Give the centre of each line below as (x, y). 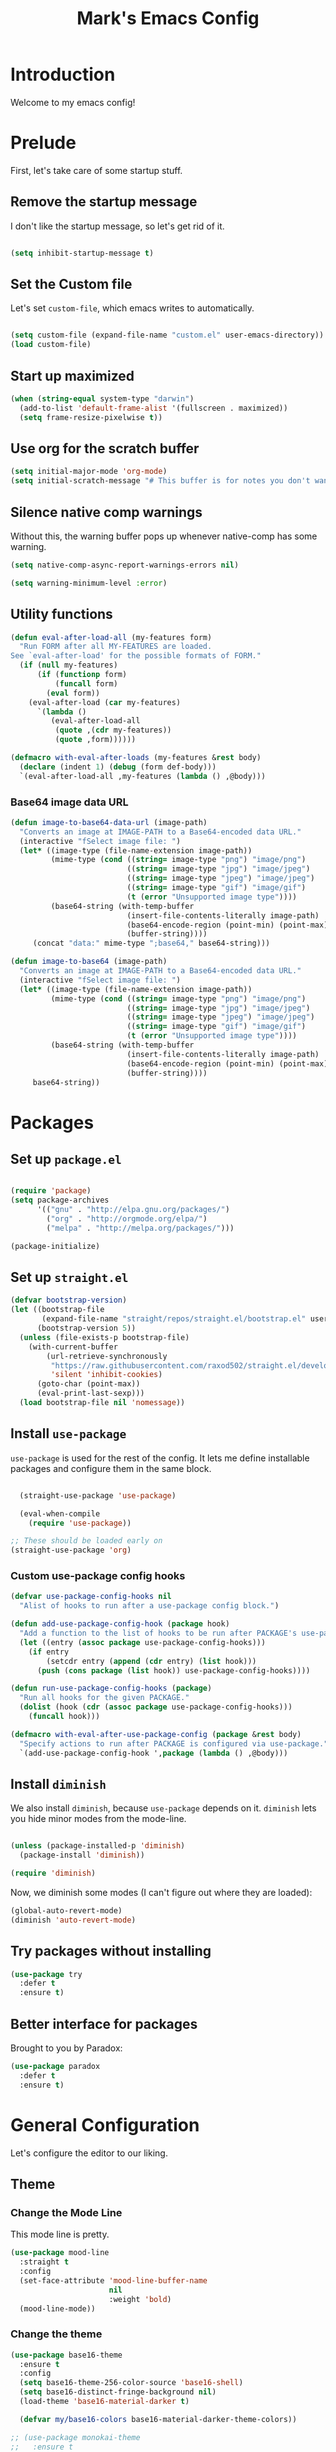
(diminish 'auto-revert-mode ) (73, 1920)
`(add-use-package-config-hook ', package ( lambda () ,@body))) (153, 1753)
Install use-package (68, 1433)
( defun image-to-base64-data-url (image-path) (109, 822)
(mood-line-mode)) (58, 2308)
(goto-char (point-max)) (88, 1384)
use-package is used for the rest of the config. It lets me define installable (160, 1458)
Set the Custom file (71, 283)
